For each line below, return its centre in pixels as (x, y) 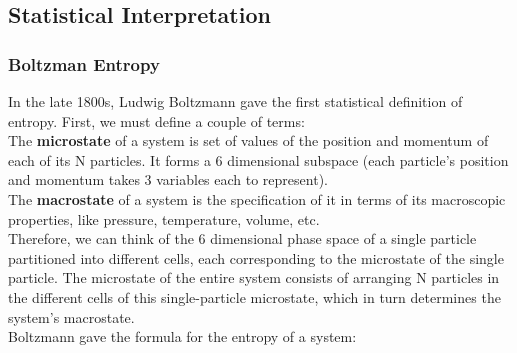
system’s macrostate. (71, 316)
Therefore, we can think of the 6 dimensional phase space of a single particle (242, 238)
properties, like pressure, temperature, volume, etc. (164, 218)
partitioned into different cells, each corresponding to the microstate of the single (256, 257)
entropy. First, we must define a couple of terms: (156, 120)
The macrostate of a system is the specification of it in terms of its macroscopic (257, 198)
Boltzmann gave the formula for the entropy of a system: (182, 336)
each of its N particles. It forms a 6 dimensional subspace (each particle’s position (258, 159)
